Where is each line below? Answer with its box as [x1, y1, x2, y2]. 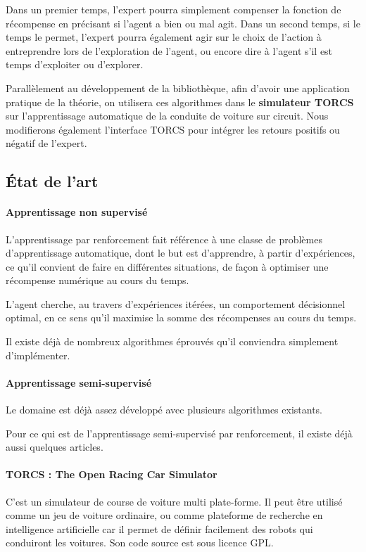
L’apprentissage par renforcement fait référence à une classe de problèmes [6, 231, 322, 246]
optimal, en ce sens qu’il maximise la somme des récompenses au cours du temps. [6, 310, 357, 325]
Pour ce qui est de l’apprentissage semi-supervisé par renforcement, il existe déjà [6, 425, 353, 440]
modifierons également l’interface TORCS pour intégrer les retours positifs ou [6, 122, 340, 136]
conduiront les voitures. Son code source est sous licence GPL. [6, 535, 274, 550]
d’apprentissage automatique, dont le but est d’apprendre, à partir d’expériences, [6, 245, 355, 260]
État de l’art [6, 170, 99, 192]
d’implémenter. [6, 347, 70, 362]
